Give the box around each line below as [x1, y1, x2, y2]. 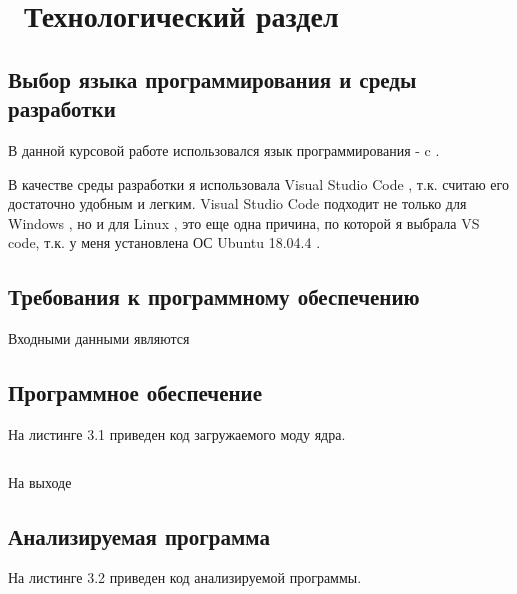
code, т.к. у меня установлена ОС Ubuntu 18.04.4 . [8, 232, 321, 253]
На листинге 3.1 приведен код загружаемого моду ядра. [8, 423, 346, 444]
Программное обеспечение [8, 377, 263, 408]
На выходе [8, 471, 72, 492]
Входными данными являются [8, 328, 190, 349]
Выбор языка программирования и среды [8, 63, 417, 94]
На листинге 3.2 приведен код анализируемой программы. [8, 567, 362, 588]
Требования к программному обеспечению [8, 281, 420, 312]
